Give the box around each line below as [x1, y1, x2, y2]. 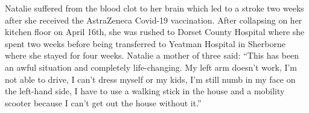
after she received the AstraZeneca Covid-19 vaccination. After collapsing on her [5, 13, 302, 26]
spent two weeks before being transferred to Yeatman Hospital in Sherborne [5, 37, 285, 50]
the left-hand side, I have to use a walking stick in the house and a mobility [5, 85, 285, 97]
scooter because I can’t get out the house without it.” [5, 96, 202, 109]
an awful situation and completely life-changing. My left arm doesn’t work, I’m [5, 60, 298, 73]
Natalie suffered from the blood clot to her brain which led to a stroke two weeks [5, 2, 304, 14]
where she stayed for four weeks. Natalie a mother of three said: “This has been [5, 49, 299, 62]
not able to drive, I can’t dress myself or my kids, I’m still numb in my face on [5, 73, 296, 85]
